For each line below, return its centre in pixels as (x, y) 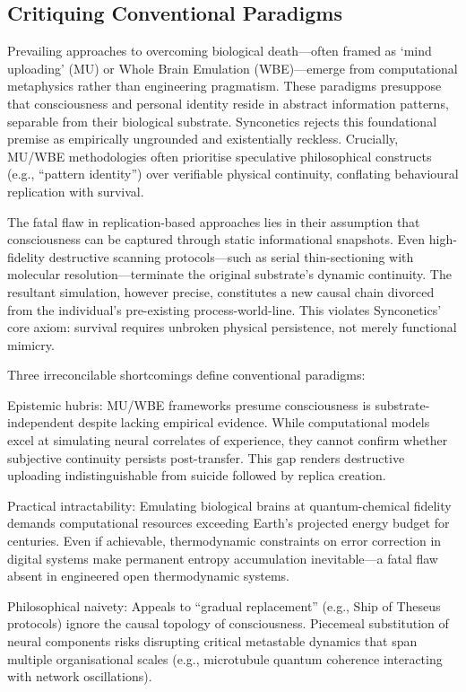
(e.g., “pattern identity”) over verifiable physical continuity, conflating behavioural (233, 174)
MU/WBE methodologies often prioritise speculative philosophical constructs (220, 156)
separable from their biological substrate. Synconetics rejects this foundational (222, 121)
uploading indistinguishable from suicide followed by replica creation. (197, 475)
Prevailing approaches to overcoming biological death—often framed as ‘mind (220, 51)
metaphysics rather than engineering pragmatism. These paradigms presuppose (224, 86)
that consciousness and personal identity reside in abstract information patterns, (228, 103)
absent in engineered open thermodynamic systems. (148, 576)
